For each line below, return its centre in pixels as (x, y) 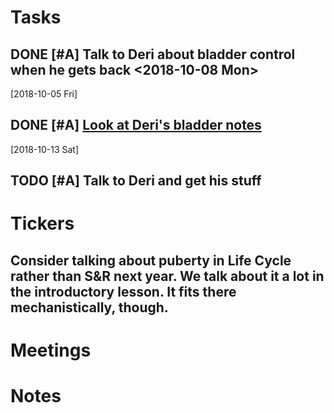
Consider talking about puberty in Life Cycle (151, 260)
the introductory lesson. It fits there (123, 291)
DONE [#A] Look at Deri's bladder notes (136, 125)
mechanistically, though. (89, 307)
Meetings (51, 350)
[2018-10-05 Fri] (44, 94)
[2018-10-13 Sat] (45, 149)
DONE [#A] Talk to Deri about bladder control (153, 54)
